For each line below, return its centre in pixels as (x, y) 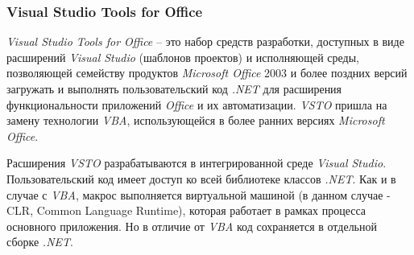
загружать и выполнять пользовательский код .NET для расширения (174, 88)
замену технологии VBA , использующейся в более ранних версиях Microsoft (196, 120)
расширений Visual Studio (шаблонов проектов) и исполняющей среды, (183, 57)
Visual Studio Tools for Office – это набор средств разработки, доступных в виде (205, 41)
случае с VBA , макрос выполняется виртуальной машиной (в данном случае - (199, 194)
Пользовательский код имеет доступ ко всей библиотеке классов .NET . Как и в (201, 178)
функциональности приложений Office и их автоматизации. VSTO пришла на (197, 104)
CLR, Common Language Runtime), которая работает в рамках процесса (186, 210)
